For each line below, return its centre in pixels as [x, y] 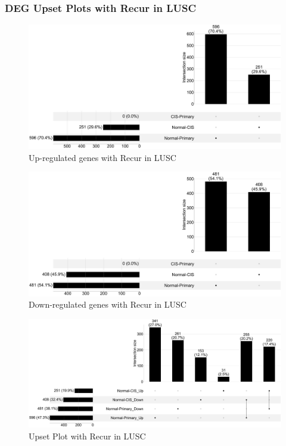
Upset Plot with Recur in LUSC [87, 436]
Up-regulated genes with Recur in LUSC [102, 157]
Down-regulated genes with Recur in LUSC [108, 304]
